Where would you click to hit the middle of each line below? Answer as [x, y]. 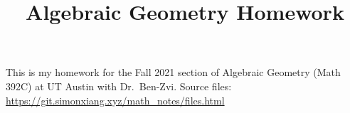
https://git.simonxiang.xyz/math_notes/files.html [115, 100]
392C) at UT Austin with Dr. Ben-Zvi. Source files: [119, 86]
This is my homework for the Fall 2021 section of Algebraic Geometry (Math [173, 72]
